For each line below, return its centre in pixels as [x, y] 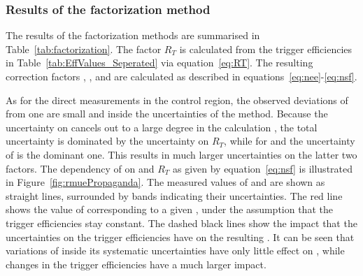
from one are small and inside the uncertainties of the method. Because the [167, 114]
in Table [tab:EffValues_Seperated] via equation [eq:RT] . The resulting [159, 63]
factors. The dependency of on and [80, 168]
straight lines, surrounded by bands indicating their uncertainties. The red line [174, 195]
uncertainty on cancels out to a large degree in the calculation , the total [162, 127]
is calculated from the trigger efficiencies [266, 49]
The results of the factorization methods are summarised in [133, 35]
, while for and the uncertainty [290, 141]
